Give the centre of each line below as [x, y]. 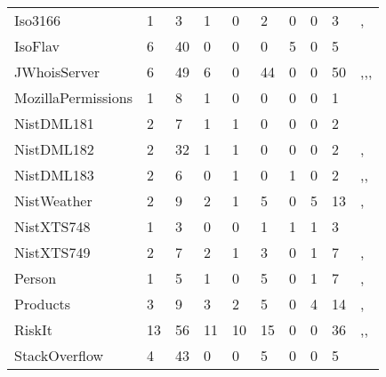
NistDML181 [54, 123]
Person [36, 278]
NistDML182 [54, 149]
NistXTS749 [52, 252]
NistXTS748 [52, 226]
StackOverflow [59, 355]
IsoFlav [37, 46]
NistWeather [53, 201]
